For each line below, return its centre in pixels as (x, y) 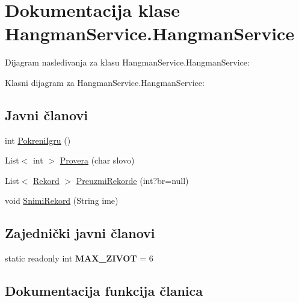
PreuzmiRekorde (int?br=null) (132, 180)
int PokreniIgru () (38, 140)
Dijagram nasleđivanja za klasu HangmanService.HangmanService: (127, 62)
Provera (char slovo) (97, 160)
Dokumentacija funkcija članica (104, 291)
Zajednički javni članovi (80, 233)
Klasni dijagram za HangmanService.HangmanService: (105, 82)
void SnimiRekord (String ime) (62, 200)
